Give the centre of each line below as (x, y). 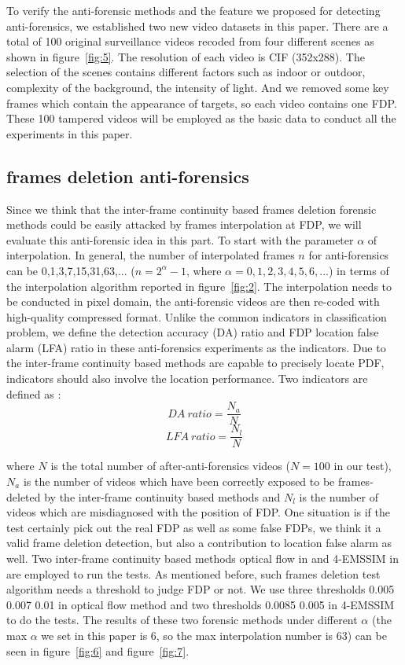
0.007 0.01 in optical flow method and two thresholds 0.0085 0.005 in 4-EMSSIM (201, 604)
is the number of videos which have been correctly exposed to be (179, 481)
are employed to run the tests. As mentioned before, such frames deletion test (193, 573)
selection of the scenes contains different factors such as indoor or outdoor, (186, 72)
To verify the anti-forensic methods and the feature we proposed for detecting (193, 10)
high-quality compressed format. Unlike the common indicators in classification (197, 316)
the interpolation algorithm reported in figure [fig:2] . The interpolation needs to (199, 286)
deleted (24, 496)
